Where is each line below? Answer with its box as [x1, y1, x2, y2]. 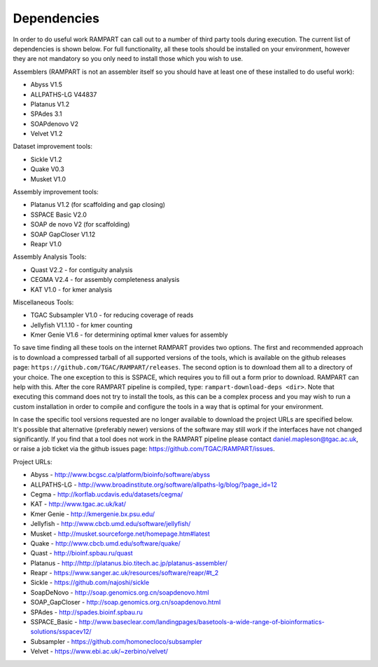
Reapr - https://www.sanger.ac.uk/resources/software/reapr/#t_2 [30, 569, 219, 577]
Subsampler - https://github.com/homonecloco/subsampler [30, 637, 203, 645]
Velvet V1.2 [30, 130, 63, 138]
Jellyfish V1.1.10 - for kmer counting [30, 321, 133, 329]
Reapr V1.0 [30, 239, 62, 248]
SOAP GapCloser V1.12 [30, 230, 96, 238]
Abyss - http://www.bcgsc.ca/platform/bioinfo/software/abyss [30, 471, 210, 479]
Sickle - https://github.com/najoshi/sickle [30, 579, 150, 587]
